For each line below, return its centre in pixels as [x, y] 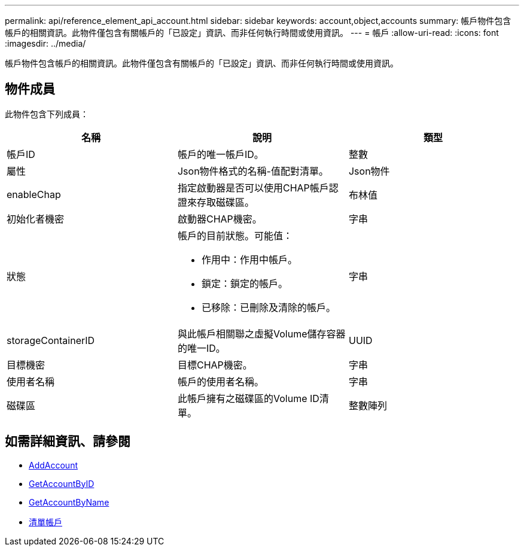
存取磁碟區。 [225, 202]
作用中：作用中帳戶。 [249, 259]
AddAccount [53, 465]
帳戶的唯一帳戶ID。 [220, 154]
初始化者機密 [36, 219]
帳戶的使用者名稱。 [220, 381]
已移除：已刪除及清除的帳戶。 [268, 307]
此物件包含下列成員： [47, 114]
